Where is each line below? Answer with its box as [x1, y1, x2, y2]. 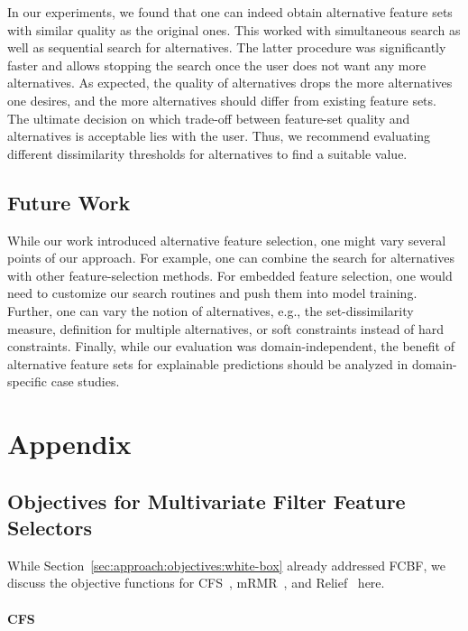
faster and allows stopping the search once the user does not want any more [7, 55, 427, 74]
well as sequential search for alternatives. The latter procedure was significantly [7, 38, 446, 57]
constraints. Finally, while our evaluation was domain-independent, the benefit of [7, 337, 455, 356]
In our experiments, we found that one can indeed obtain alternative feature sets [7, 3, 453, 21]
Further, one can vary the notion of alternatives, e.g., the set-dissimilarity [7, 301, 414, 320]
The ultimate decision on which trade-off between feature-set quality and [7, 108, 410, 127]
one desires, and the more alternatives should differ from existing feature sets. [7, 90, 436, 109]
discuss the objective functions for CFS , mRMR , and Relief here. [7, 573, 385, 592]
